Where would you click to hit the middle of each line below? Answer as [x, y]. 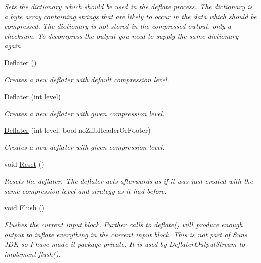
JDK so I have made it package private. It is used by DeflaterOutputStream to [125, 244]
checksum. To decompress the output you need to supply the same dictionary [121, 35]
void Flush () [24, 207]
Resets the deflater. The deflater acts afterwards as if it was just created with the [129, 181]
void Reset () [24, 164]
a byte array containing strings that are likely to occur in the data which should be [130, 16]
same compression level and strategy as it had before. [85, 190]
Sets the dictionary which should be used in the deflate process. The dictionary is [128, 6]
